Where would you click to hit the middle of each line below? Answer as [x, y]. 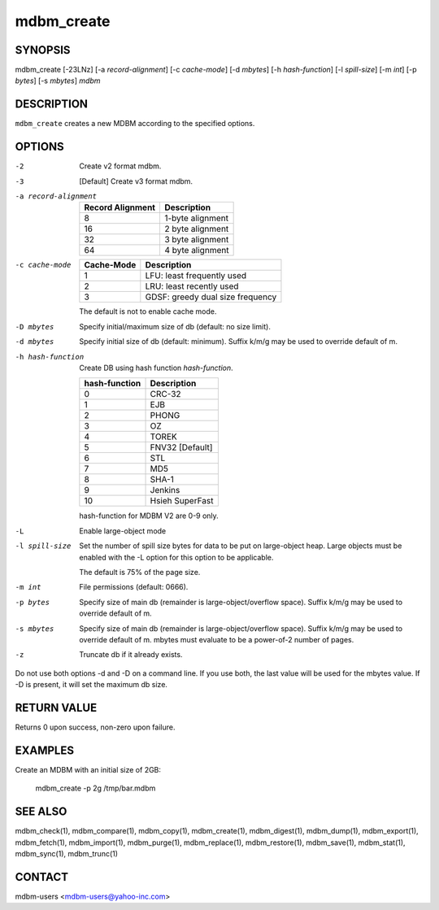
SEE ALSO [41, 812]
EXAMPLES [45, 750]
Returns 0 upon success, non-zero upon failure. [95, 727]
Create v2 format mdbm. [120, 166]
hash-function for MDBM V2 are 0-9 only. [149, 516]
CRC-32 [166, 394]
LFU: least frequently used [196, 276]
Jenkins [165, 490]
